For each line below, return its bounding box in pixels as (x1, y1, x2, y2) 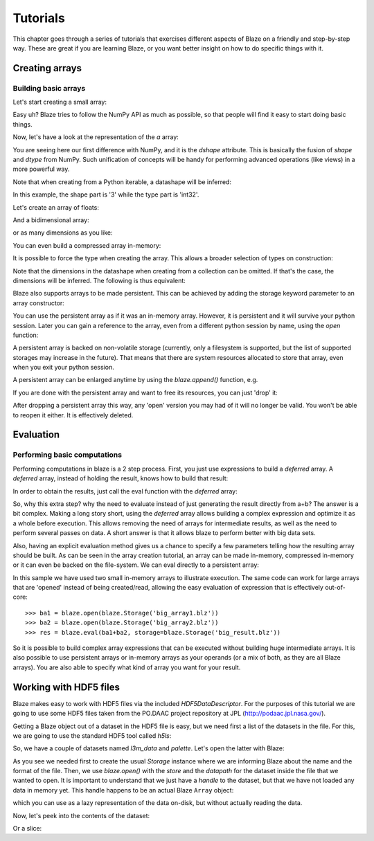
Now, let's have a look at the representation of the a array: (12, 133, 179, 141)
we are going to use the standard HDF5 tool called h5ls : (12, 731, 172, 740)
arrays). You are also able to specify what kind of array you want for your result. (12, 663, 241, 671)
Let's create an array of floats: (12, 203, 100, 211)
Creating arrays (12, 62, 82, 74)
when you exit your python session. (12, 363, 114, 372)
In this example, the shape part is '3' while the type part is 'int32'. (12, 190, 199, 199)
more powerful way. (12, 165, 70, 173)
